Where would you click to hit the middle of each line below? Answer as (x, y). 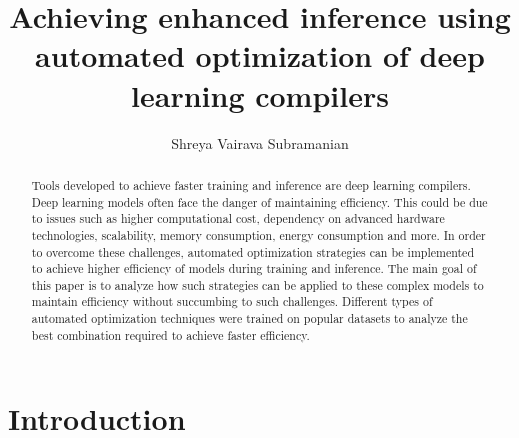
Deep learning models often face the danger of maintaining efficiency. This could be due (259, 201)
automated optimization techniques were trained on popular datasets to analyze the (249, 318)
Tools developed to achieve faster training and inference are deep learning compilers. (251, 184)
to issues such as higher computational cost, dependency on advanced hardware (238, 218)
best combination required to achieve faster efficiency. (170, 334)
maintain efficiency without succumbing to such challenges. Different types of (232, 301)
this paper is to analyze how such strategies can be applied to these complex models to (257, 284)
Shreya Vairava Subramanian (260, 142)
